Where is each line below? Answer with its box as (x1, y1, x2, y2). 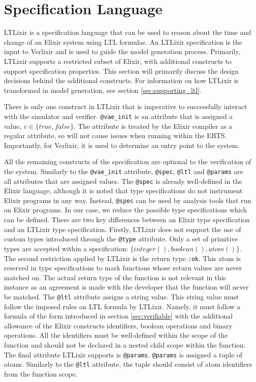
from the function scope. (4, 368, 78, 379)
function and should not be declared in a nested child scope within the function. (4, 339, 246, 350)
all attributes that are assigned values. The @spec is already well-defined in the (4, 176, 242, 186)
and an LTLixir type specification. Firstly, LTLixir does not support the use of (4, 224, 241, 234)
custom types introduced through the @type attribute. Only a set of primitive (4, 234, 238, 244)
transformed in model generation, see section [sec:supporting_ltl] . (4, 85, 202, 95)
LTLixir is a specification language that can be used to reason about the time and (4, 27, 252, 37)
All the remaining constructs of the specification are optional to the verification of (4, 156, 252, 167)
